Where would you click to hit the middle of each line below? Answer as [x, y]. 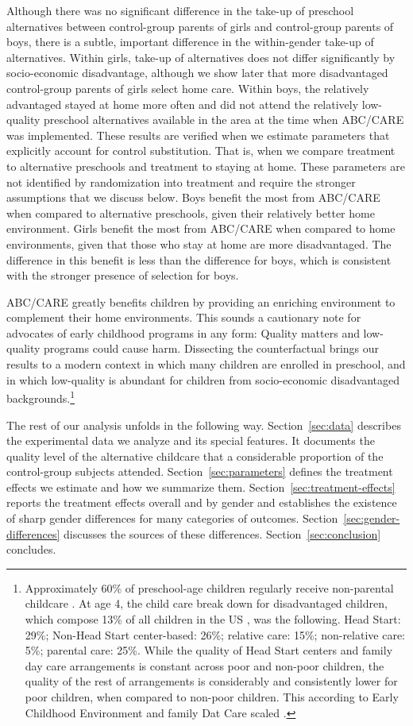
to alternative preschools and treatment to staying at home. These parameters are [206, 166]
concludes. [31, 549]
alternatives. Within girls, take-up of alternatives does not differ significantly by [201, 57]
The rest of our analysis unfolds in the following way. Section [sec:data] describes [204, 425]
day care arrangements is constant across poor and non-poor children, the [205, 665]
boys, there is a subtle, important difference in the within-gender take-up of [190, 42]
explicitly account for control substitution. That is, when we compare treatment [201, 151]
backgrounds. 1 [41, 397]
